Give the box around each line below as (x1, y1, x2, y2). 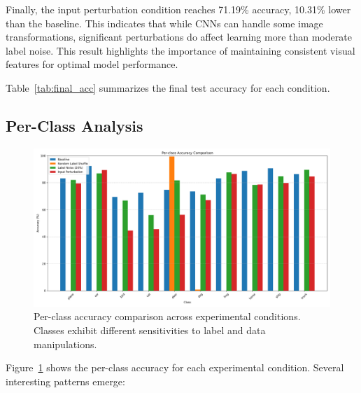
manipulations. (34, 336, 97, 351)
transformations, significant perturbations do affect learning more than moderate (6, 29, 352, 44)
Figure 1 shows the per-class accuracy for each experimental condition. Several (6, 360, 344, 375)
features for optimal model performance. (6, 57, 178, 71)
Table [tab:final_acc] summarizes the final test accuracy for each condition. (6, 80, 330, 95)
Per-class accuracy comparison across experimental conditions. (34, 309, 301, 324)
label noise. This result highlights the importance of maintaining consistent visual (6, 43, 355, 57)
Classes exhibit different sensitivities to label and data (34, 323, 266, 338)
